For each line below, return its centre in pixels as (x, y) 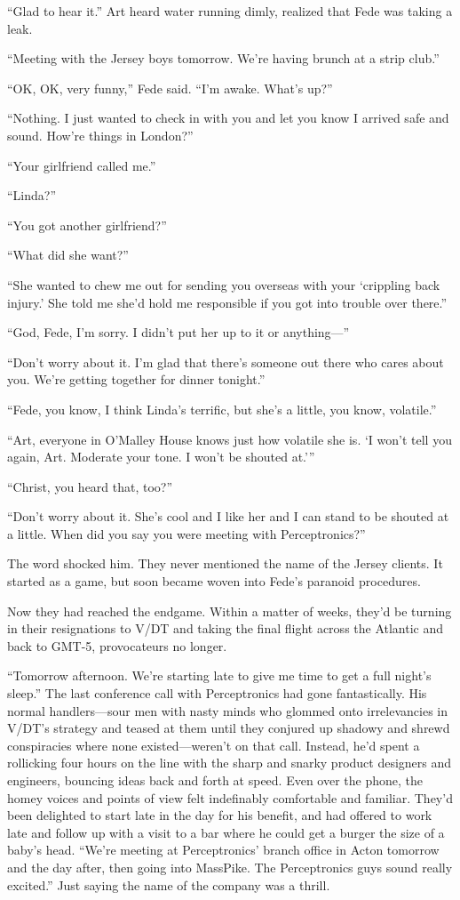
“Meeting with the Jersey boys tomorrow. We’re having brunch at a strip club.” (223, 58)
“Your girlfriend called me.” (82, 165)
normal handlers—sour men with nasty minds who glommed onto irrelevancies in (228, 710)
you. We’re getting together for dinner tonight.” (136, 379)
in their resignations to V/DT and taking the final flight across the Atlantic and (226, 628)
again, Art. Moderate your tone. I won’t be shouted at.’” (161, 457)
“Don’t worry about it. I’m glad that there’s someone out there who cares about (226, 362)
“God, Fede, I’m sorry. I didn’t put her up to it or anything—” (178, 332)
